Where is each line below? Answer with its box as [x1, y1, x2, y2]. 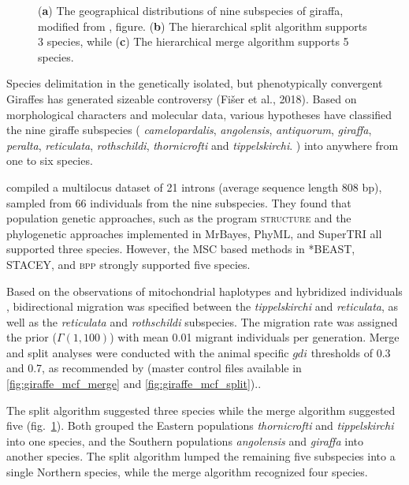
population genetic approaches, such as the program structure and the [6, 210, 351, 226]
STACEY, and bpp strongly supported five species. [6, 256, 251, 272]
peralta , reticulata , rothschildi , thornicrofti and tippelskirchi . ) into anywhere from [6, 136, 399, 153]
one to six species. [6, 152, 93, 169]
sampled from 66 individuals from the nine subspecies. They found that [6, 194, 351, 211]
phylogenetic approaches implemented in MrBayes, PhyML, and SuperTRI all [6, 225, 382, 241]
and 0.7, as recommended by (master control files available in [6, 360, 302, 376]
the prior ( [6, 329, 57, 345]
